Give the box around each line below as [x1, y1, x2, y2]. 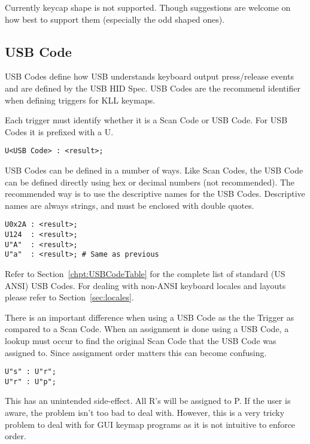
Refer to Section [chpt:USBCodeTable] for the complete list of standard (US [5, 267, 285, 280]
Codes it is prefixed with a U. [5, 125, 114, 138]
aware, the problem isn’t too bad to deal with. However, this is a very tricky [5, 406, 285, 419]
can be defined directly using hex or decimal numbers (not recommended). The [5, 175, 295, 188]
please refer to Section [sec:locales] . [5, 291, 134, 303]
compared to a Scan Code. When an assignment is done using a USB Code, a [5, 323, 289, 335]
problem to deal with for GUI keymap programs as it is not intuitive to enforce [5, 418, 296, 430]
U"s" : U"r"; [5, 367, 56, 376]
